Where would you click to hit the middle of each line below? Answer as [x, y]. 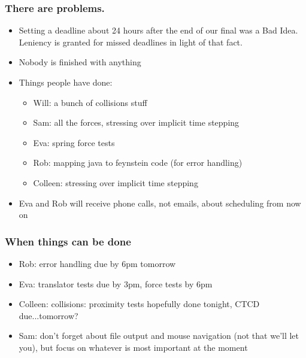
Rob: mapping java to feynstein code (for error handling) [138, 163]
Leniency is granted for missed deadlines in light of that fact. [131, 42]
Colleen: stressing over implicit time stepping [116, 182]
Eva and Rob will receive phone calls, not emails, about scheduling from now [160, 203]
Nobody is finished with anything [80, 62]
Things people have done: [66, 82]
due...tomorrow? [49, 315]
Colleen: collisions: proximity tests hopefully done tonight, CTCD [139, 304]
